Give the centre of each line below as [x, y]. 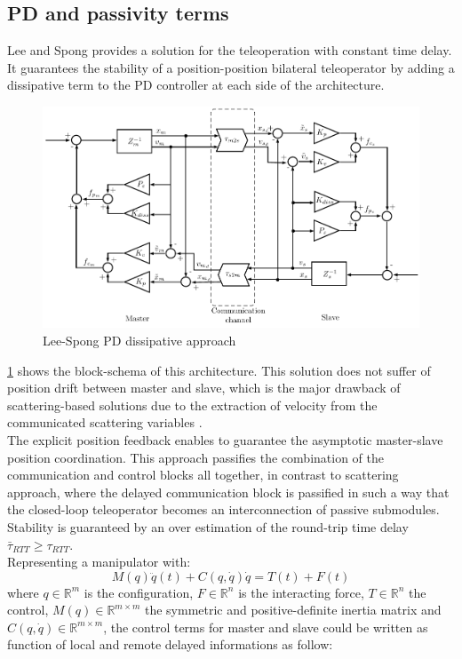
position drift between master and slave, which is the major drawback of [204, 388]
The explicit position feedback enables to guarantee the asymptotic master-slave [225, 439]
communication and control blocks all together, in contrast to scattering [203, 475]
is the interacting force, [301, 592]
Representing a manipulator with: [99, 562]
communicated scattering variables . [105, 422]
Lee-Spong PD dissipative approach [139, 340]
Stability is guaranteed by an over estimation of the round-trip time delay [208, 526]
